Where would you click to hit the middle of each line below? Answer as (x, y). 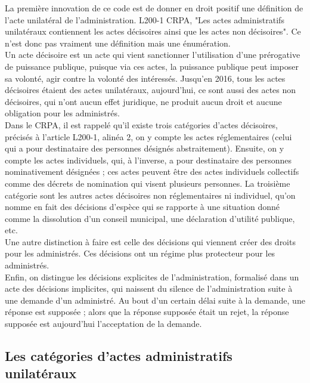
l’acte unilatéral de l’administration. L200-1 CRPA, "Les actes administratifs (145, 19)
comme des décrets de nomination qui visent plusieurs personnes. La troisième (148, 183)
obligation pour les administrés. (62, 113)
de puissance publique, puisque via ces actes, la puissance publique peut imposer (152, 66)
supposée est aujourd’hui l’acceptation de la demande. (103, 324)
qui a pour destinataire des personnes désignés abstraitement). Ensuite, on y (145, 148)
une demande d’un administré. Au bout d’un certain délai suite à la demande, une (155, 300)
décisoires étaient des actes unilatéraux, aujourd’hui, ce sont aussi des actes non (151, 90)
